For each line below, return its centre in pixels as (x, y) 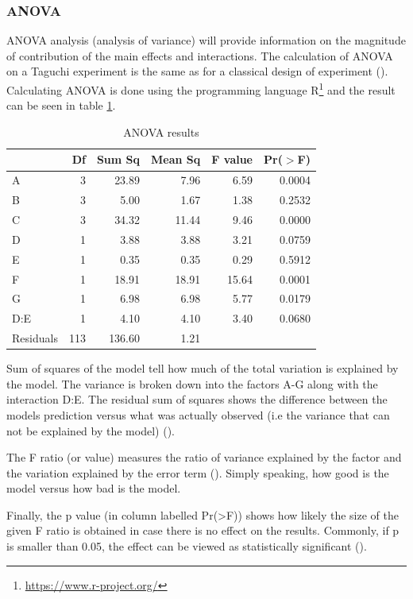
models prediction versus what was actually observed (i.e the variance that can (198, 414)
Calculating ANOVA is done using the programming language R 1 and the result (201, 89)
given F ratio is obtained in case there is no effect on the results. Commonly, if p (203, 530)
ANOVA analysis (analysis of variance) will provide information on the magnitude (206, 40)
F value (232, 159)
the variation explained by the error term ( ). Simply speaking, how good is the (198, 472)
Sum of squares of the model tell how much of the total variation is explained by (203, 368)
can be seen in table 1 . (61, 105)
